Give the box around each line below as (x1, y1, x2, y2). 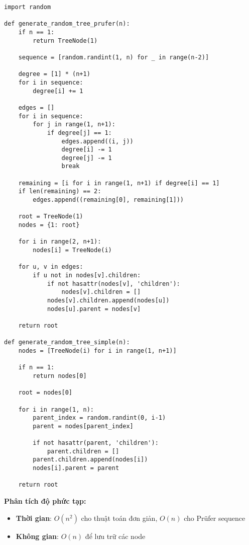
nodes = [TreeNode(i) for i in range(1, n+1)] (18, 347, 177, 354)
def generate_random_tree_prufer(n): (4, 20, 130, 28)
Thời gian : (16, 512, 52, 523)
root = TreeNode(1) (18, 213, 83, 220)
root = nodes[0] (18, 389, 73, 397)
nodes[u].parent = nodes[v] (47, 305, 141, 313)
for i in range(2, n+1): (18, 238, 101, 246)
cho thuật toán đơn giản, (81, 512, 158, 523)
